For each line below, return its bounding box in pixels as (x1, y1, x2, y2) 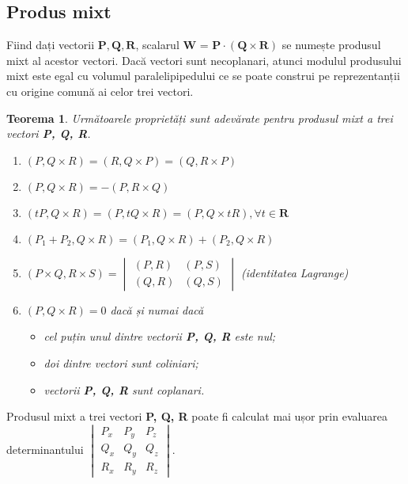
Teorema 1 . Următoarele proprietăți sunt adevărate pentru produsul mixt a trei (6, 109, 393, 126)
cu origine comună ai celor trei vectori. (6, 82, 194, 99)
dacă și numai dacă (110, 301, 204, 318)
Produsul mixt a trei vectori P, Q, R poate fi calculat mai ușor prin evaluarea (6, 408, 387, 425)
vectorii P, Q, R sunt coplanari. (43, 381, 205, 398)
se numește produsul (281, 36, 381, 53)
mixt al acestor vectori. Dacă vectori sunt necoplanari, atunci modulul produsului (6, 51, 402, 68)
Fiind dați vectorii (6, 36, 95, 53)
